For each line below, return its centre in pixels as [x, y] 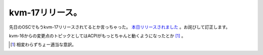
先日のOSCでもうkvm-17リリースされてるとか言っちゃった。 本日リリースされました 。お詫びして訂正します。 [120, 27]
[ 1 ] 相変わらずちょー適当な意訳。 [43, 45]
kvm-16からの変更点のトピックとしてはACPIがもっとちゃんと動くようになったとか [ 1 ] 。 [97, 36]
